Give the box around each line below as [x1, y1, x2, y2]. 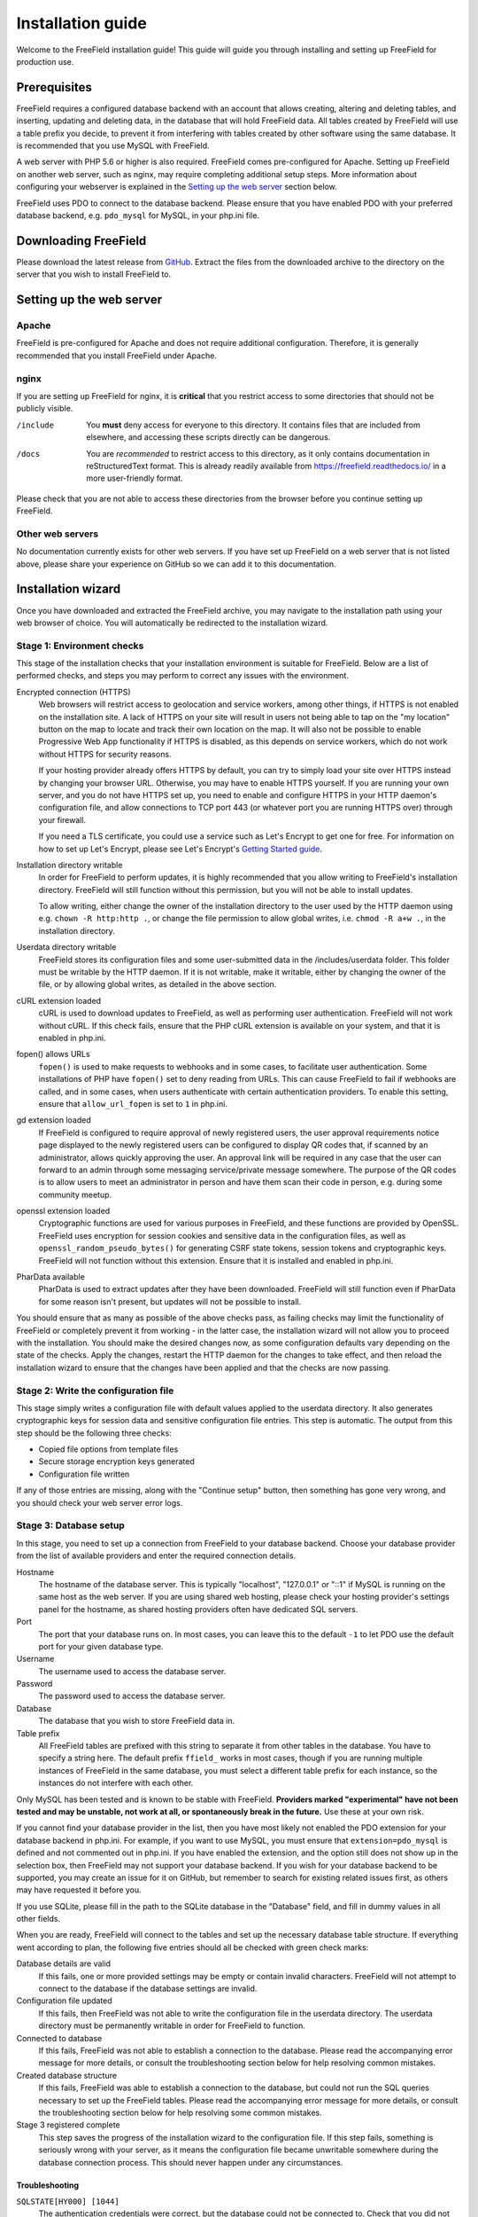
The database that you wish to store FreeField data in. [38, 1716, 235, 1727]
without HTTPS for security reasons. [38, 748, 172, 759]
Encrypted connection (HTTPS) [16, 686, 132, 697]
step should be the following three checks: [16, 1428, 172, 1438]
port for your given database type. [38, 1641, 164, 1651]
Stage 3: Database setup [16, 1519, 126, 1532]
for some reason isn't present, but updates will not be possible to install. [38, 1296, 301, 1307]
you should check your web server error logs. [16, 1497, 183, 1508]
